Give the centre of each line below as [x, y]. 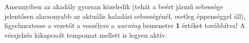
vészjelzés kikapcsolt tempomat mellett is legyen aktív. [86, 35]
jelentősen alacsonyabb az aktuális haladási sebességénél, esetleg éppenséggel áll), [125, 16]
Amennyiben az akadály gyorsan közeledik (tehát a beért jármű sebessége [114, 6]
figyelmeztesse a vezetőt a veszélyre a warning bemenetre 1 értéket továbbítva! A [125, 25]
